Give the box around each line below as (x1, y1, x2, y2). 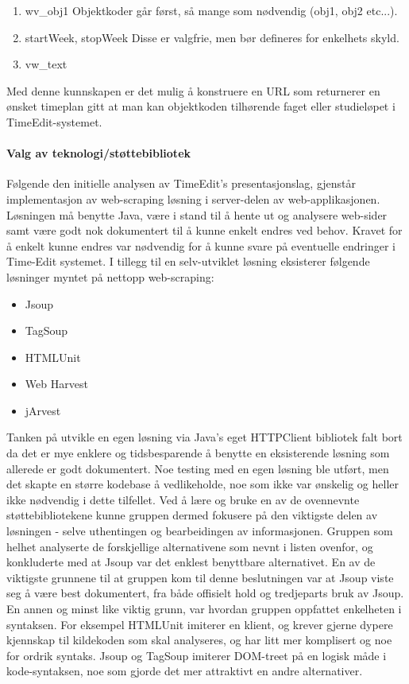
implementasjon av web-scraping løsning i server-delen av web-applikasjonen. (6, 190, 380, 207)
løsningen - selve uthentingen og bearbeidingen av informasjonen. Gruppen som (6, 523, 393, 539)
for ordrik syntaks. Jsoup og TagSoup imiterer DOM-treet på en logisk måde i (6, 647, 387, 663)
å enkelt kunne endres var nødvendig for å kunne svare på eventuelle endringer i (6, 237, 396, 254)
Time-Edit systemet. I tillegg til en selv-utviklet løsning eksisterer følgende (6, 253, 370, 270)
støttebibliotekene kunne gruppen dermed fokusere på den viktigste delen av (6, 507, 378, 523)
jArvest (25, 402, 61, 418)
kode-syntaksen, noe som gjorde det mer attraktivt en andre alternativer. (6, 663, 363, 679)
